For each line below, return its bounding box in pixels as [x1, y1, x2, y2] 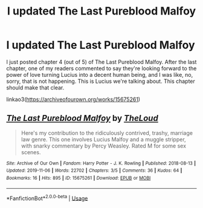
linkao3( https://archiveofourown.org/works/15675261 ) [6, 96, 141, 103]
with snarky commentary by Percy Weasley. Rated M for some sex [21, 142, 186, 149]
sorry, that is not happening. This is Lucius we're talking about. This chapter [6, 77, 195, 85]
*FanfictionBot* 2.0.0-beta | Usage [6, 193, 88, 202]
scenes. [21, 148, 41, 155]
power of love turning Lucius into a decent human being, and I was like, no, [6, 71, 193, 78]
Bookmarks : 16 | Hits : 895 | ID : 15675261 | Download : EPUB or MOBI [6, 175, 151, 181]
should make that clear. [6, 83, 65, 91]
